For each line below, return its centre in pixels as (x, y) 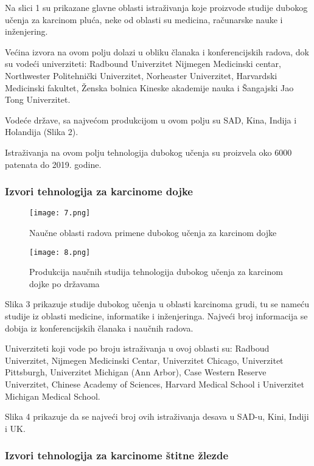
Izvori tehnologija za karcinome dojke (99, 191)
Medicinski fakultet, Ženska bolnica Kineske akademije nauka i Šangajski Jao (149, 87)
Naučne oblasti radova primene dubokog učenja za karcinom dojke (153, 232)
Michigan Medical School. (53, 396)
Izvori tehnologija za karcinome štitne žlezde (117, 455)
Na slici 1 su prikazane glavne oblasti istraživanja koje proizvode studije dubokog (156, 7)
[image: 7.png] (60, 213)
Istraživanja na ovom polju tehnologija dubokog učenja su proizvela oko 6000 (148, 152)
